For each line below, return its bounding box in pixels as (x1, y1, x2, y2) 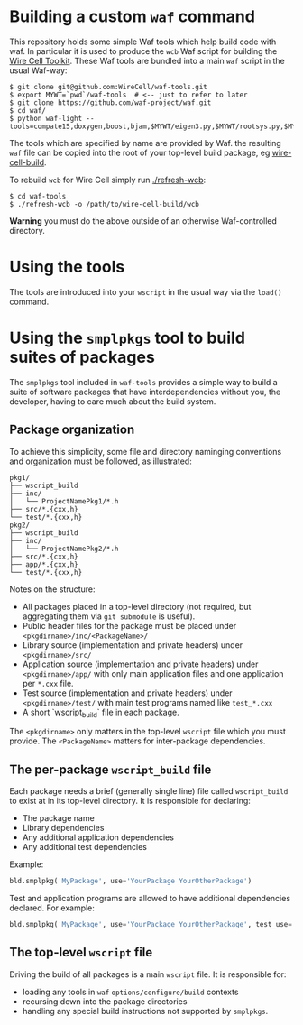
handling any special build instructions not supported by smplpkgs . (22, 1005, 269, 1016)
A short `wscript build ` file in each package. (22, 706, 179, 719)
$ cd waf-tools (9, 191, 67, 200)
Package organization (9, 422, 135, 438)
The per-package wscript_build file (9, 762, 212, 777)
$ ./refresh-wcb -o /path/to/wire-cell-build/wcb (9, 199, 200, 208)
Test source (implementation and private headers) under (22, 688, 233, 698)
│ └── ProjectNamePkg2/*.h (9, 544, 119, 553)
